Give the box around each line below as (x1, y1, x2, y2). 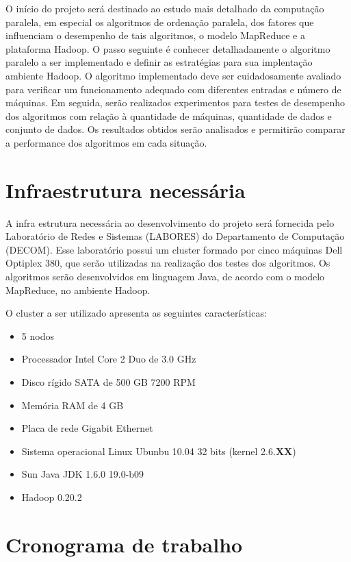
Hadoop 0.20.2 (21, 489, 82, 504)
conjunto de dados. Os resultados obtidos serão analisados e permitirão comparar (5, 122, 346, 136)
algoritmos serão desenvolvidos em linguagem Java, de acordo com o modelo (5, 269, 325, 284)
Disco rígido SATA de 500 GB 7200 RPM (21, 375, 196, 389)
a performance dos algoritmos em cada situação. (5, 135, 207, 149)
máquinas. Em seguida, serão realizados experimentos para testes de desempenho (5, 95, 345, 110)
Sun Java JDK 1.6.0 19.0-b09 (21, 467, 144, 481)
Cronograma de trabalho (5, 530, 243, 558)
